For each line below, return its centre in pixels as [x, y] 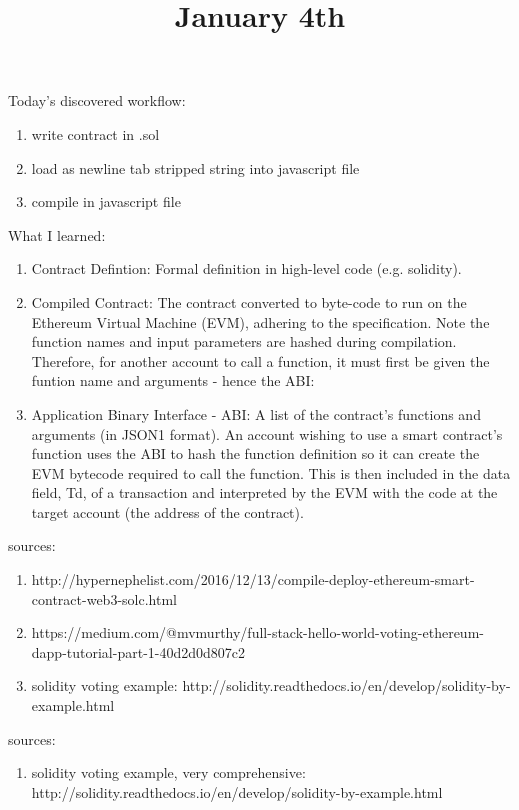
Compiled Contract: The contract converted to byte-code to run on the [249, 301]
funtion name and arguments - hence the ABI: [173, 380]
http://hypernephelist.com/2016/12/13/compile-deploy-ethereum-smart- [253, 579]
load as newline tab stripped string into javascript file [195, 167]
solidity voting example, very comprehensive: [168, 772]
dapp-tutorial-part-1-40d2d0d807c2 [138, 651]
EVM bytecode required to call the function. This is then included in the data [271, 472]
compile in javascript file [106, 201]
